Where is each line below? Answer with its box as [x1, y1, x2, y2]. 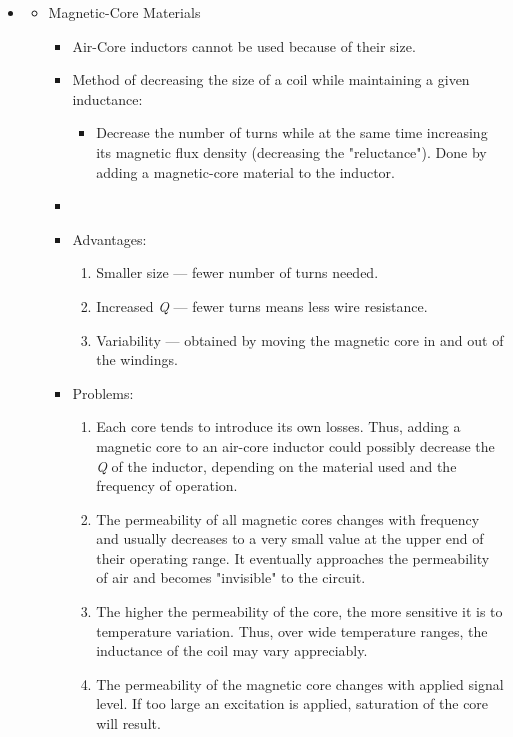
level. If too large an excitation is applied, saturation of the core [96, 693, 489, 714]
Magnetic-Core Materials [48, 2, 201, 22]
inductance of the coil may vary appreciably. [96, 640, 368, 661]
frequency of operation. [96, 475, 238, 496]
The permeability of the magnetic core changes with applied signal [96, 673, 504, 694]
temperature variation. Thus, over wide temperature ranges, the [96, 620, 488, 641]
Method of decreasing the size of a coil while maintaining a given [72, 69, 470, 90]
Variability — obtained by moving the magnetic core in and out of [96, 329, 504, 350]
